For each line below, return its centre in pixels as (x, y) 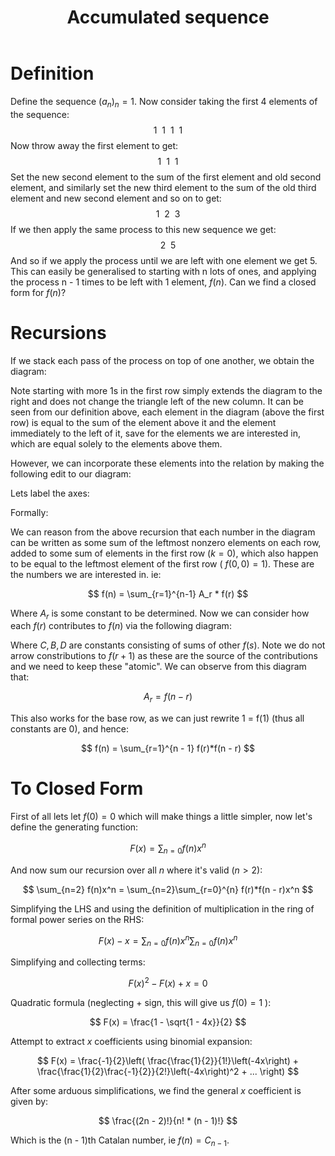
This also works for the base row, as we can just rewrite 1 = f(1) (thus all (157, 718)
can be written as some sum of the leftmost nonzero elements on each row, (166, 542)
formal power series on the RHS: (77, 919)
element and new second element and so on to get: (116, 198)
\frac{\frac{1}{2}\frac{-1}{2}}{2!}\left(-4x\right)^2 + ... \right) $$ (168, 1071)
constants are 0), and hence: (70, 729)
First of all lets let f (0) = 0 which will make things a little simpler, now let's (161, 817)
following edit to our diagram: (71, 473)
